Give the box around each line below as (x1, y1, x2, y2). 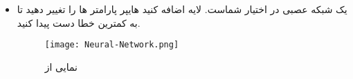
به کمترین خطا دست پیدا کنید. (17, 15, 141, 30)
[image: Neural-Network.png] (44, 40, 179, 50)
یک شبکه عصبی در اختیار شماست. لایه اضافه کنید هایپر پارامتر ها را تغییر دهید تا (17, 2, 347, 16)
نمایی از (44, 59, 78, 74)
